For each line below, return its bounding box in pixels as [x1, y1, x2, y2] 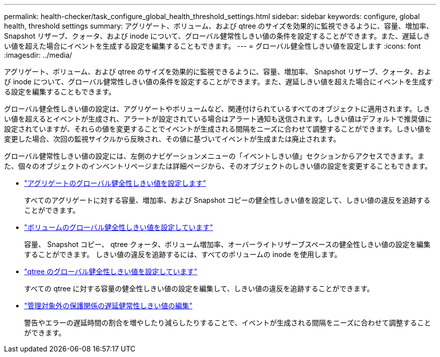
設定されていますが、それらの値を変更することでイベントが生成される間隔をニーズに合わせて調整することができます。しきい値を [4, 125, 431, 133]
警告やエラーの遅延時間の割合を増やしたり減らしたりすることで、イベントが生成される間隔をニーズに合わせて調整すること [24, 318, 431, 327]
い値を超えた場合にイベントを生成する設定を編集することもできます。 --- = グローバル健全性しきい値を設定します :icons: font [4, 42, 421, 50]
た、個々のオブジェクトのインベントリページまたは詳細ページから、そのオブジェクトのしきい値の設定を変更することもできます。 [4, 162, 432, 170]
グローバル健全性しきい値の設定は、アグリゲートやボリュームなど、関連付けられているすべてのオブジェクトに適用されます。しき [4, 104, 430, 113]
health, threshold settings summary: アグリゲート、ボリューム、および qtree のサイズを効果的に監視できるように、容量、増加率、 [4, 22, 433, 30]
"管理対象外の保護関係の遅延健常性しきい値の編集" [24, 301, 193, 310]
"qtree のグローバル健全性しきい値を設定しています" [24, 267, 197, 276]
